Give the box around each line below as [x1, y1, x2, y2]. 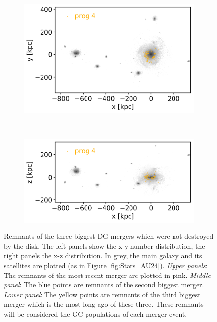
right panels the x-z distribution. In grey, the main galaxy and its [4, 250, 202, 261]
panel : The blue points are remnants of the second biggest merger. [4, 279, 204, 290]
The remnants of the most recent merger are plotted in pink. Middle [4, 270, 211, 280]
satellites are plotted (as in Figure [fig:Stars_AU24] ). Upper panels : [4, 260, 208, 270]
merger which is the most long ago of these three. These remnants [4, 299, 204, 309]
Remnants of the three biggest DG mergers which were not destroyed [4, 231, 214, 241]
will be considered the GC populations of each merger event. [4, 308, 187, 319]
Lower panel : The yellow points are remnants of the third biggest [4, 289, 201, 299]
